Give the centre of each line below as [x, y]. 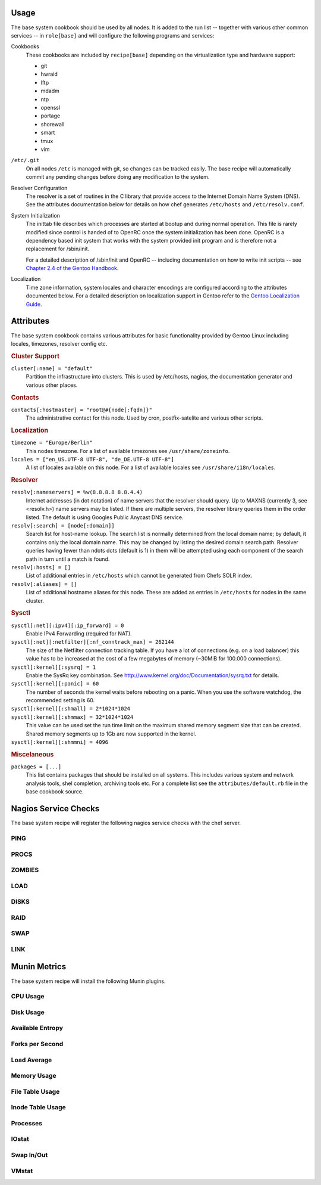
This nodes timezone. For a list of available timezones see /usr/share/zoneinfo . [128, 451]
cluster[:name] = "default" [52, 368]
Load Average [32, 1060]
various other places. [52, 385]
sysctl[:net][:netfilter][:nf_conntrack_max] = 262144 [93, 642]
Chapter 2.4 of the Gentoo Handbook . [72, 268]
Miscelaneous [32, 754]
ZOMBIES [25, 870]
